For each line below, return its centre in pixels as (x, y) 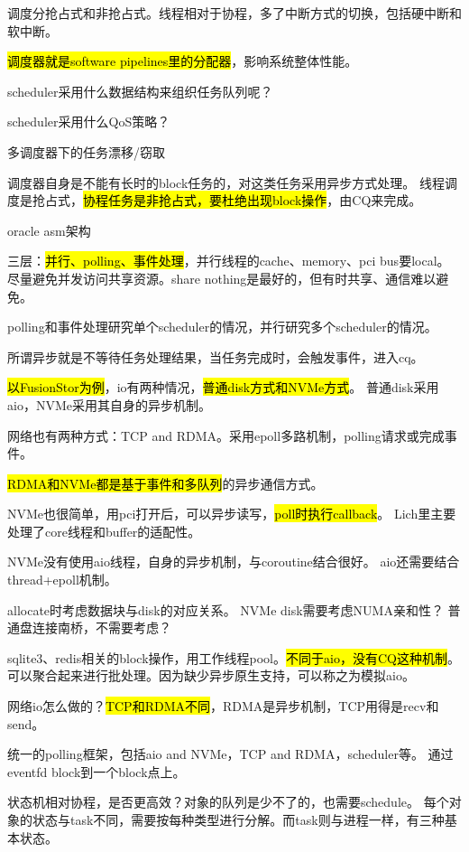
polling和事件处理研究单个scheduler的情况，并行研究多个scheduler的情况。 (222, 327)
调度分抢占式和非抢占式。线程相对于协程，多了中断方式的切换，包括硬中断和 (234, 13)
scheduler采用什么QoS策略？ (89, 122)
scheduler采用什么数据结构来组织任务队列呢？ (140, 91)
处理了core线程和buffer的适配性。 (104, 531)
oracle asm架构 (49, 230)
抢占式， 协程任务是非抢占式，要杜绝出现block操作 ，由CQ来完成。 (227, 200)
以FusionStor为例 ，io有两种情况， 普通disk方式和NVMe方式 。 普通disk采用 (223, 387)
